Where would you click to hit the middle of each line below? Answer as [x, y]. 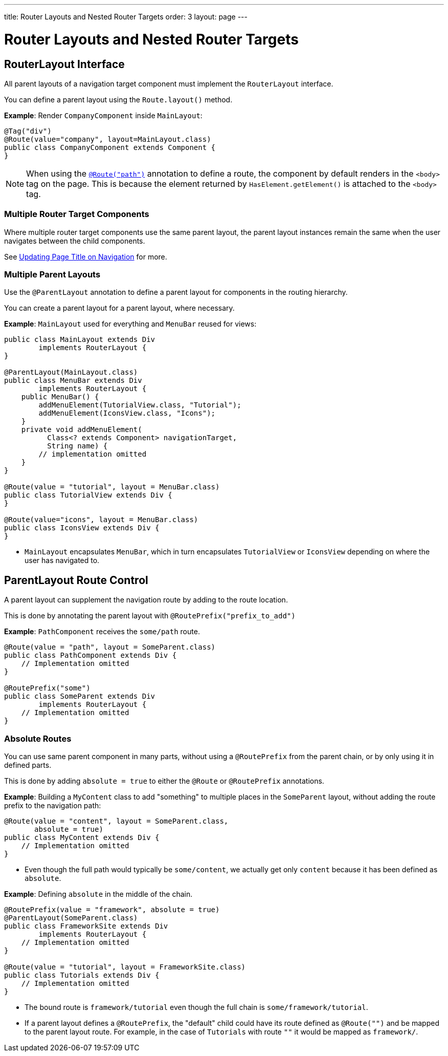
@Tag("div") [28, 131]
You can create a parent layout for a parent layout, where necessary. [119, 308]
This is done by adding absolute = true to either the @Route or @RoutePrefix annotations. [164, 781]
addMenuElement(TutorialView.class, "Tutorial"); [140, 405]
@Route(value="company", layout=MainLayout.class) [108, 139]
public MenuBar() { [60, 397]
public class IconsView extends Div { [82, 528]
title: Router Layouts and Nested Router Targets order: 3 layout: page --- [126, 17]
